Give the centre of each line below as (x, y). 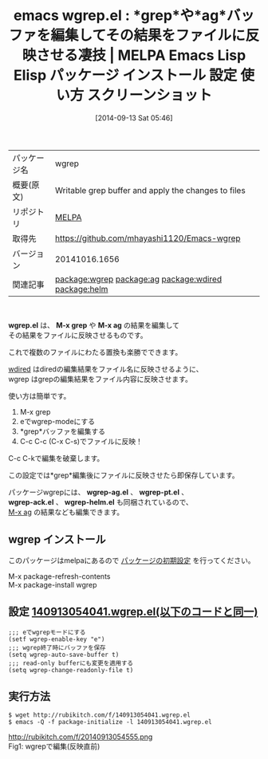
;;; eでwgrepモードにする (47, 632)
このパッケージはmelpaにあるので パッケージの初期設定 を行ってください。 (132, 560)
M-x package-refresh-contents (59, 576)
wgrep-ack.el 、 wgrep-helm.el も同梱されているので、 (100, 501)
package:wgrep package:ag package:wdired (138, 279)
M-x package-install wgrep (53, 584)
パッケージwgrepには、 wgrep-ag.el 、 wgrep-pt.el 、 (99, 492)
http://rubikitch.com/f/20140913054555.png (81, 737)
